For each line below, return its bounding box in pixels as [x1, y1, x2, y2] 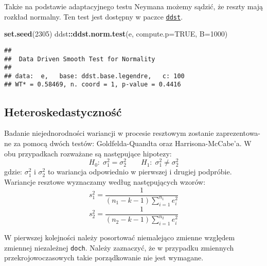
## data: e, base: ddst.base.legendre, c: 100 [4, 72, 185, 80]
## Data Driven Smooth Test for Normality [4, 55, 155, 63]
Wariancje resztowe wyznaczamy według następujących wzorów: [4, 176, 206, 187]
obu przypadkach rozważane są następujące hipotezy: [4, 148, 172, 158]
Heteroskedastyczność [4, 103, 122, 119]
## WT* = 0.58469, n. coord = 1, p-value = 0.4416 [4, 81, 181, 88]
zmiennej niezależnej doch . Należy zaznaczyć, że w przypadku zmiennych [4, 242, 234, 253]
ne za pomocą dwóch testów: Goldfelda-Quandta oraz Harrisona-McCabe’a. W [4, 137, 252, 148]
